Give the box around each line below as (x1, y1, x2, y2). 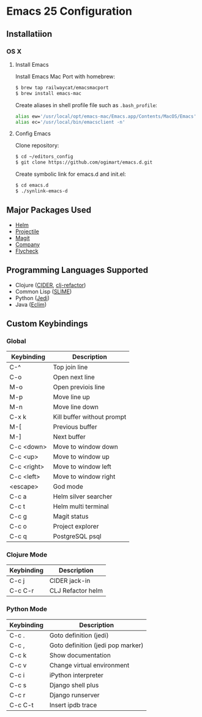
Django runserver (49, 691, 100, 699)
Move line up (53, 393, 91, 402)
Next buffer (53, 433, 86, 441)
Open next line (53, 373, 95, 381)
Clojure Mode (6, 550, 48, 559)
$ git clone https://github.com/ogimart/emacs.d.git (15, 159, 153, 166)
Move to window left (53, 462, 111, 471)
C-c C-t (9, 700, 34, 709)
